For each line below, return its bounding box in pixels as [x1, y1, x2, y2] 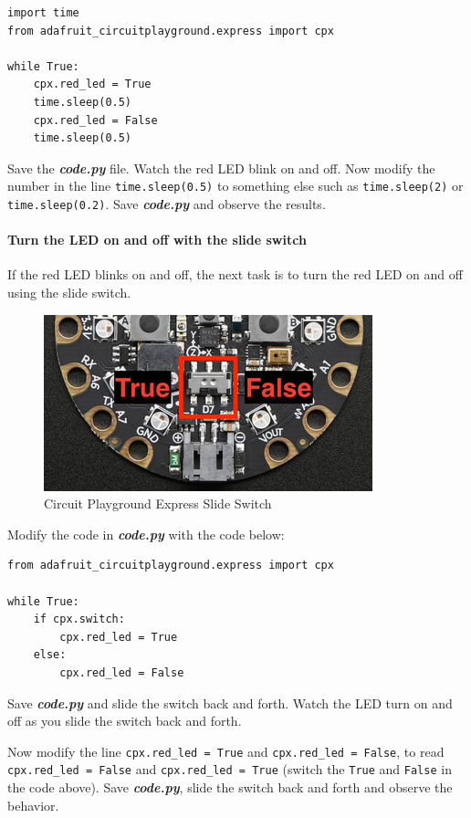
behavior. [7, 795, 59, 814]
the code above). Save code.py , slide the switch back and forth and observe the [7, 778, 453, 797]
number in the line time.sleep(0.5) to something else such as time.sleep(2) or [7, 176, 464, 195]
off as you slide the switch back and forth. [7, 711, 242, 730]
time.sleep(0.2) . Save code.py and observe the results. [7, 194, 326, 213]
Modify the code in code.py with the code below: [7, 524, 285, 543]
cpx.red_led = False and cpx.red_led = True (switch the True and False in [7, 760, 452, 779]
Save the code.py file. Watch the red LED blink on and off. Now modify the [7, 158, 435, 177]
